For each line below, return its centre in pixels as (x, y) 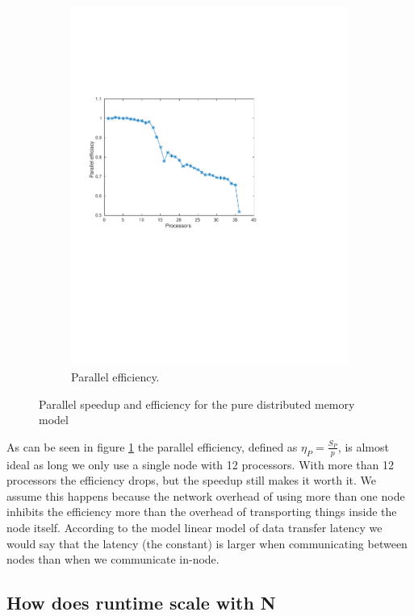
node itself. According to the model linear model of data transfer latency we (194, 527)
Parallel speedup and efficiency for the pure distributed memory (197, 404)
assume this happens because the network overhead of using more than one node (206, 495)
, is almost (363, 446)
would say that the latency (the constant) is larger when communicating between (207, 543)
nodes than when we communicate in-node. (113, 559)
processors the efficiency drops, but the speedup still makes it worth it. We (191, 480)
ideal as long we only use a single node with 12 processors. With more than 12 (201, 464)
